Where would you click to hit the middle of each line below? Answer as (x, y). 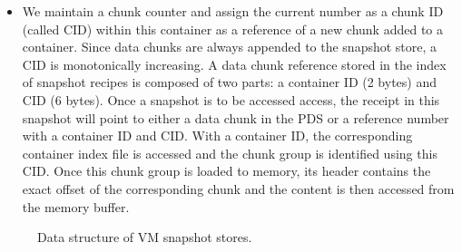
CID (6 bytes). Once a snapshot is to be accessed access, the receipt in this (231, 99)
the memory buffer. (76, 206)
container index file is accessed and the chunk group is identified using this (230, 153)
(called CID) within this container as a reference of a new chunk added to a (233, 29)
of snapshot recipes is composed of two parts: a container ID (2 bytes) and (229, 82)
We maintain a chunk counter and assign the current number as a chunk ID (233, 11)
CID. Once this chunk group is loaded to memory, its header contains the (226, 171)
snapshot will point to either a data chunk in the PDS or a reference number (236, 117)
